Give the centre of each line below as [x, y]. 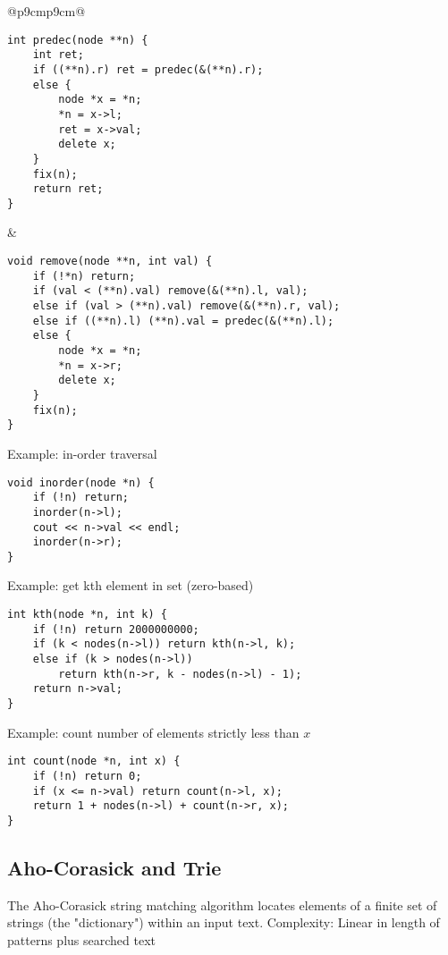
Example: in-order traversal [82, 453]
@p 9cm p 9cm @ [46, 11]
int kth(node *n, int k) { [87, 615]
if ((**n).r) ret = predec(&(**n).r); [148, 69]
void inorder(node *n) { [81, 482]
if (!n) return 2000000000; [116, 629]
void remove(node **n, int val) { [110, 262]
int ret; [58, 55]
